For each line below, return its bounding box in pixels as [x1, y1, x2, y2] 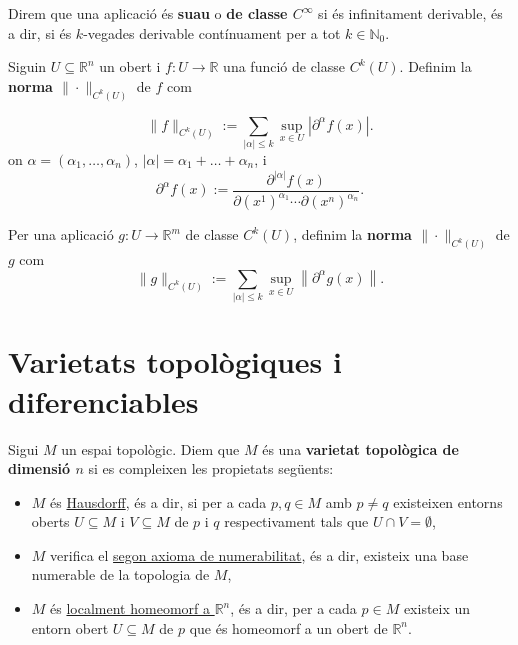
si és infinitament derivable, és [318, 3, 503, 23]
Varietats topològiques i [8, 341, 342, 382]
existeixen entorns [393, 491, 503, 512]
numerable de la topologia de [31, 564, 210, 585]
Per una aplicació [8, 224, 114, 245]
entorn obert [31, 617, 109, 638]
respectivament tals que [224, 511, 369, 532]
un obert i [99, 56, 161, 77]
